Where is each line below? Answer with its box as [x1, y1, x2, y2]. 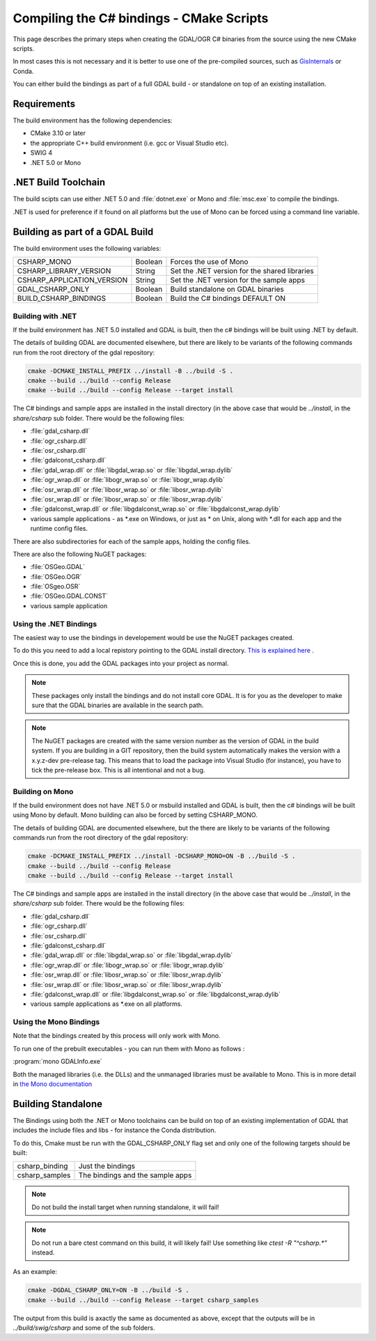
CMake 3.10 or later [30, 129, 86, 137]
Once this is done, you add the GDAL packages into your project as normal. [13, 659, 229, 667]
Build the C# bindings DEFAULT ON [170, 293, 285, 303]
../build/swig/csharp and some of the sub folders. [13, 1324, 155, 1332]
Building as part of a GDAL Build [13, 226, 154, 238]
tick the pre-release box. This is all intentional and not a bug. [31, 766, 205, 774]
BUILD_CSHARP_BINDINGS [17, 293, 107, 303]
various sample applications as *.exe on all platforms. [30, 1000, 182, 1008]
